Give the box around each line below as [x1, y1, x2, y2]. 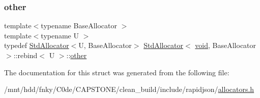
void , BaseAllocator [195, 40, 256, 51]
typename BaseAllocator [41, 20, 117, 31]
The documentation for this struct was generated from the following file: [4, 67, 229, 77]
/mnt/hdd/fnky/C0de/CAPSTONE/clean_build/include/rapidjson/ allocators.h [4, 84, 254, 94]
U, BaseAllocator [78, 40, 132, 51]
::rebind [13, 50, 38, 60]
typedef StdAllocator [4, 40, 69, 51]
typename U [41, 30, 79, 40]
